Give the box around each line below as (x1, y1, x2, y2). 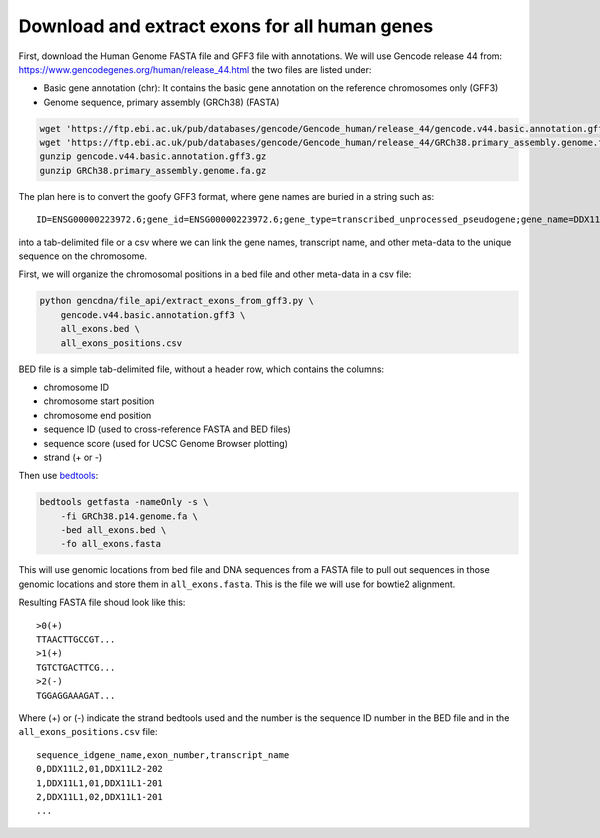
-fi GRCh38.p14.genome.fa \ (60, 510, 199, 522)
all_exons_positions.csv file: (18, 726, 158, 738)
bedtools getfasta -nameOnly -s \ (39, 496, 209, 508)
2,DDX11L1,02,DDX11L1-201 (36, 791, 164, 802)
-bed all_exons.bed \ (60, 525, 167, 536)
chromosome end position (43, 409, 152, 421)
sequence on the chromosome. (18, 250, 148, 262)
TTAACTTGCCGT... (36, 634, 116, 645)
